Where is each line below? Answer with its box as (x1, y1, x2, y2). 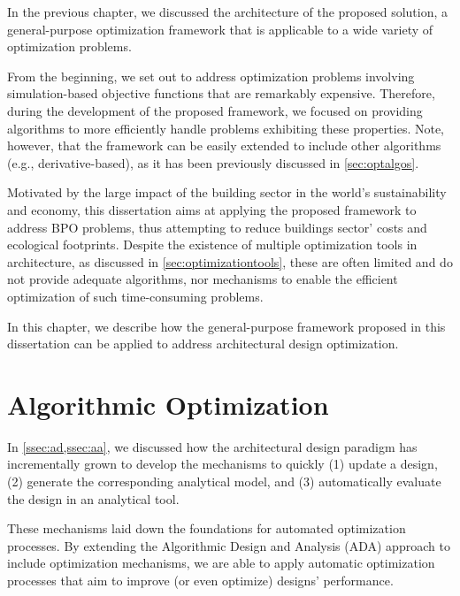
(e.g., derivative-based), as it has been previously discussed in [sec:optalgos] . (7, 153, 419, 172)
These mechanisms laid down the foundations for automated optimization (7, 519, 406, 538)
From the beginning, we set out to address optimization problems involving (7, 66, 415, 85)
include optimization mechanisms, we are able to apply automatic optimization (7, 554, 435, 572)
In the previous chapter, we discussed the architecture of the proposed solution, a (7, 3, 448, 20)
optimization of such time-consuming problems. (7, 287, 264, 305)
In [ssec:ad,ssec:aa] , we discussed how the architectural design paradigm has (7, 437, 418, 455)
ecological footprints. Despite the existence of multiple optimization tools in (7, 235, 418, 254)
